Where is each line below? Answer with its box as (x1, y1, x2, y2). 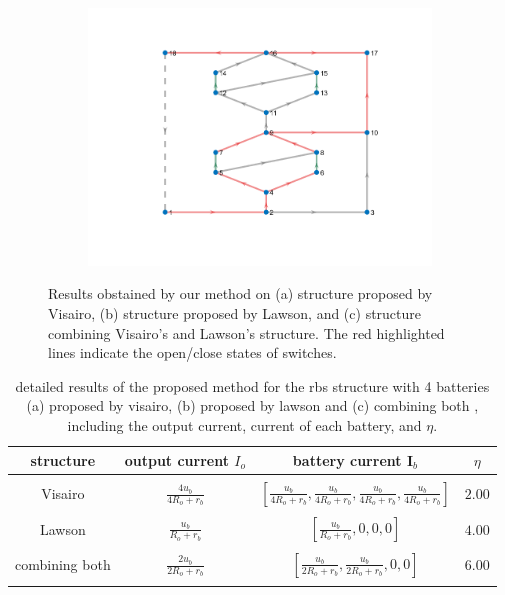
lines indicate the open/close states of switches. (48, 342, 337, 363)
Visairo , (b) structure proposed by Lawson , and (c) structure (48, 303, 422, 324)
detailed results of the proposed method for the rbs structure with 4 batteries (15, 375, 490, 396)
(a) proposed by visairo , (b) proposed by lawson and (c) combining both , (26, 395, 479, 416)
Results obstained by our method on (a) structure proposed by (48, 283, 433, 304)
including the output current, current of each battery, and (67, 415, 422, 436)
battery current (292, 449, 402, 470)
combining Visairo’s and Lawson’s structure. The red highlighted (48, 322, 445, 343)
